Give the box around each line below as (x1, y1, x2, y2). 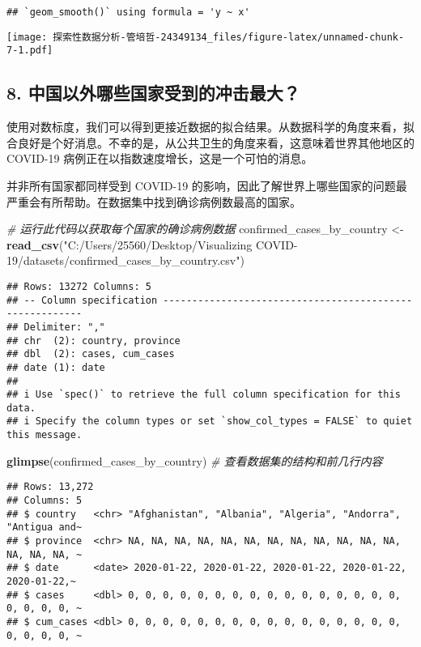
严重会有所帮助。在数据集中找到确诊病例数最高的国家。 (6, 193, 301, 210)
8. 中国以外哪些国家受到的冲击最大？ (6, 80, 300, 105)
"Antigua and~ (6, 521, 83, 534)
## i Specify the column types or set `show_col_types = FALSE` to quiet (6, 415, 413, 428)
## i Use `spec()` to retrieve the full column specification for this (6, 389, 401, 401)
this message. (6, 429, 83, 441)
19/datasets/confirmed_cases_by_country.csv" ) (6, 252, 245, 269)
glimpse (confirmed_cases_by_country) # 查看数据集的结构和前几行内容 (6, 452, 383, 469)
